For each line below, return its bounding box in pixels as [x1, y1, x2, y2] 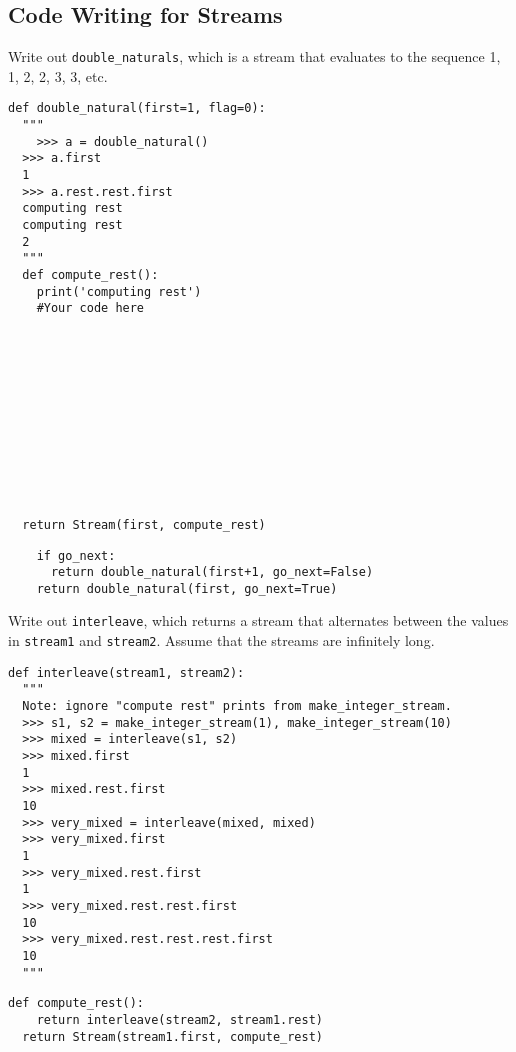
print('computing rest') [36, 284, 202, 299]
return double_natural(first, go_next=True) [36, 581, 338, 596]
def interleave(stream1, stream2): [8, 665, 245, 680]
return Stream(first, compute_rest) [22, 517, 266, 532]
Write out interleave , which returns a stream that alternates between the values [8, 610, 509, 631]
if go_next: [36, 548, 116, 563]
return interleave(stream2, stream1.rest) [36, 1012, 323, 1027]
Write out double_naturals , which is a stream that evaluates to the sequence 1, [8, 46, 501, 67]
